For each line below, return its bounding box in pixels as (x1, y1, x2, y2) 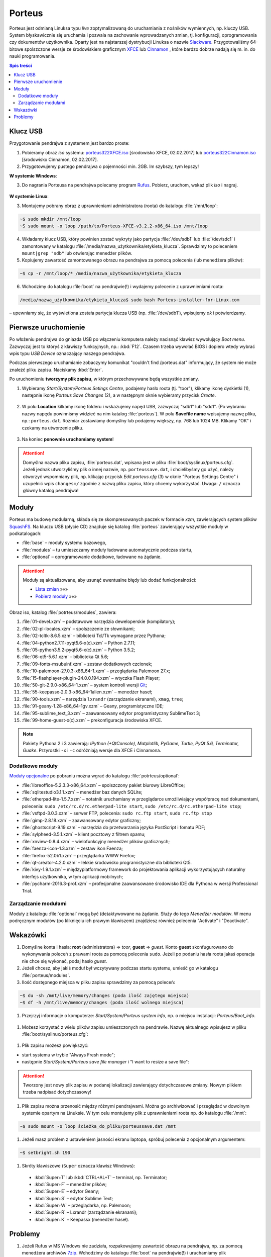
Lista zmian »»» (35, 586, 68, 592)
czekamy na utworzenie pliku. (22, 425, 84, 431)
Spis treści (9, 62, 32, 68)
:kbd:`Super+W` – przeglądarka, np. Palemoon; (34, 1202, 131, 1209)
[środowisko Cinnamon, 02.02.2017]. (22, 156, 98, 162)
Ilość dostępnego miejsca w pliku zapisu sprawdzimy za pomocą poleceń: (22, 979, 176, 985)
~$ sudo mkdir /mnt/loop (20, 216, 81, 222)
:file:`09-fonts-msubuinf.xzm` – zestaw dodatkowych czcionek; (22, 661, 153, 667)
